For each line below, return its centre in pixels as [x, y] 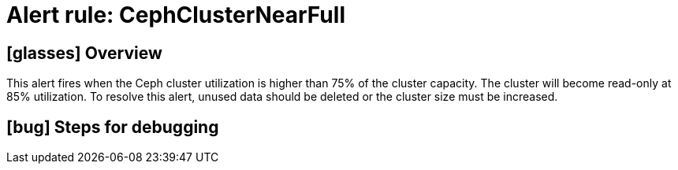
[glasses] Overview [84, 53]
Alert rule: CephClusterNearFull [176, 15]
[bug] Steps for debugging [113, 127]
